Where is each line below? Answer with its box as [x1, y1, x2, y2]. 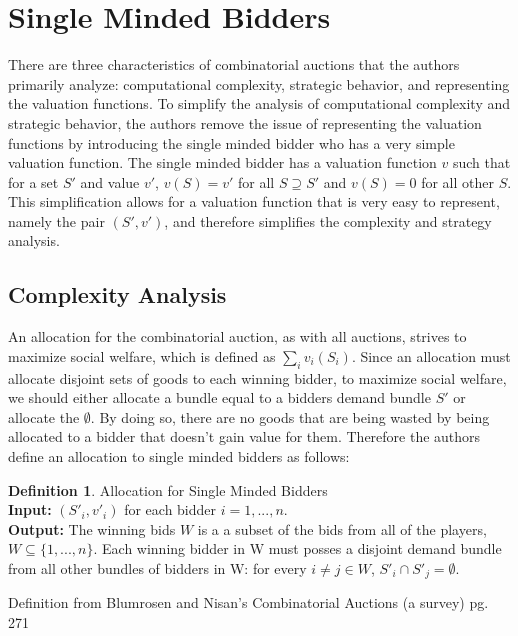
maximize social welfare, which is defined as [8, 345, 276, 366]
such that [452, 152, 511, 173]
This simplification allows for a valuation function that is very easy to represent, [8, 191, 500, 212]
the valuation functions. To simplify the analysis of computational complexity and [8, 93, 511, 114]
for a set [8, 171, 59, 192]
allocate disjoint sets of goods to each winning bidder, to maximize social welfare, [8, 367, 507, 388]
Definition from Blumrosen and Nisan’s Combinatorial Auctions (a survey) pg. [8, 592, 489, 613]
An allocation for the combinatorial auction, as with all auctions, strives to [8, 326, 467, 347]
